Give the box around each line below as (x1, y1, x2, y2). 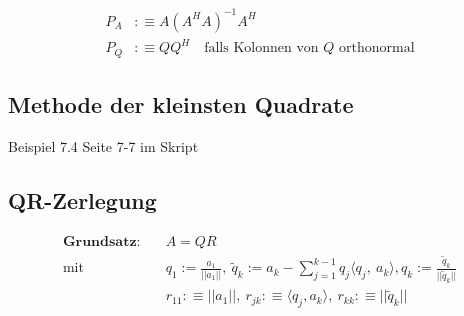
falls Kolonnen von (204, 41, 319, 56)
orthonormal (338, 41, 415, 56)
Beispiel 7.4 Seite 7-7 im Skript (8, 135, 199, 156)
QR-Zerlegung (8, 184, 157, 215)
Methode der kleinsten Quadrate (8, 88, 354, 119)
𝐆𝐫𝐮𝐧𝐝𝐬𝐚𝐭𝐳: (62, 234, 141, 249)
